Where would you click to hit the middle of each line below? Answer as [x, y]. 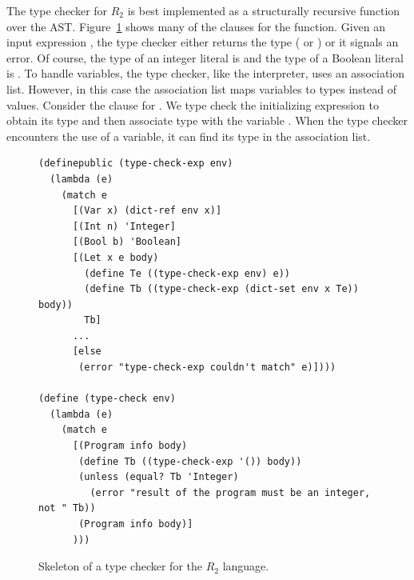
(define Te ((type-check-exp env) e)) [187, 273]
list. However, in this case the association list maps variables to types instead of [202, 88]
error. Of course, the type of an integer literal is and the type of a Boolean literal [205, 57]
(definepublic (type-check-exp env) [136, 164]
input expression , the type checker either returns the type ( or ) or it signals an [203, 42]
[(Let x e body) [115, 257]
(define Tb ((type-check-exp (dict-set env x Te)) [221, 289]
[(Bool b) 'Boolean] [127, 242]
